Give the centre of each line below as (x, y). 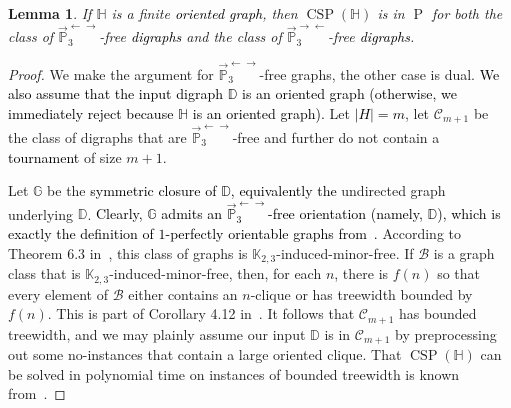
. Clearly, (115, 213)
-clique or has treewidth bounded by (361, 293)
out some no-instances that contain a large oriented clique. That (205, 354)
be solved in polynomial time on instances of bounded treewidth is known (234, 373)
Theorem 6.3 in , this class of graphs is (128, 252)
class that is (44, 273)
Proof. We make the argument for (111, 73)
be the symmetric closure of (132, 190)
